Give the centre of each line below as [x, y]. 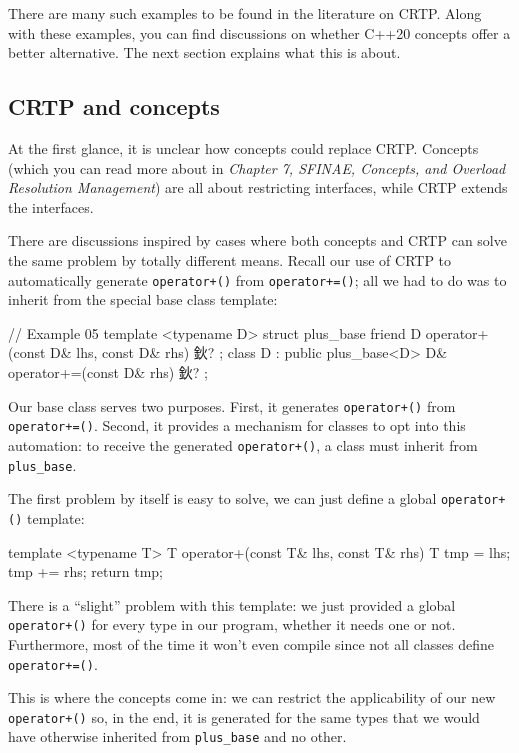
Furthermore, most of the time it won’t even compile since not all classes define [251, 643]
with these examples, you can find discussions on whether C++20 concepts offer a [259, 32]
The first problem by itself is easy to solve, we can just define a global [222, 498]
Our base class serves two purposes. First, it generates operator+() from [232, 405]
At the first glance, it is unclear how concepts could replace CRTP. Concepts [243, 147]
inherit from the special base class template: [143, 299]
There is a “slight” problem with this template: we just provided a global [232, 604]
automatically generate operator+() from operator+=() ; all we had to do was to [257, 279]
